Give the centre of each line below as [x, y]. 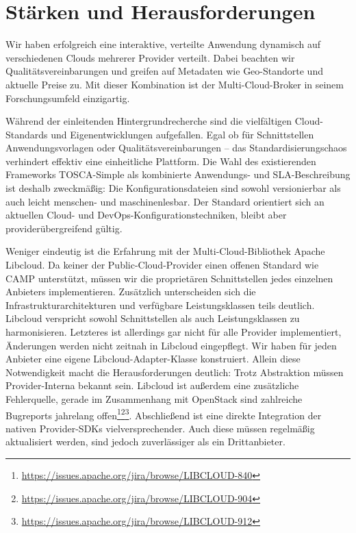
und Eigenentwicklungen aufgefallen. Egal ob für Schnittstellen [182, 134]
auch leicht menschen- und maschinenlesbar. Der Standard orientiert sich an [165, 201]
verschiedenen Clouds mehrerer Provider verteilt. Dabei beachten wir [150, 57]
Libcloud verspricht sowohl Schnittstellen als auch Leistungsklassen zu [153, 318]
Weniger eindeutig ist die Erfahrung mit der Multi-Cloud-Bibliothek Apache [165, 251]
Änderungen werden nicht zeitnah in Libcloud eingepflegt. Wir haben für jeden [171, 345]
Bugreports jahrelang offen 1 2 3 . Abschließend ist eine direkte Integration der [164, 414]
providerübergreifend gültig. [64, 228]
